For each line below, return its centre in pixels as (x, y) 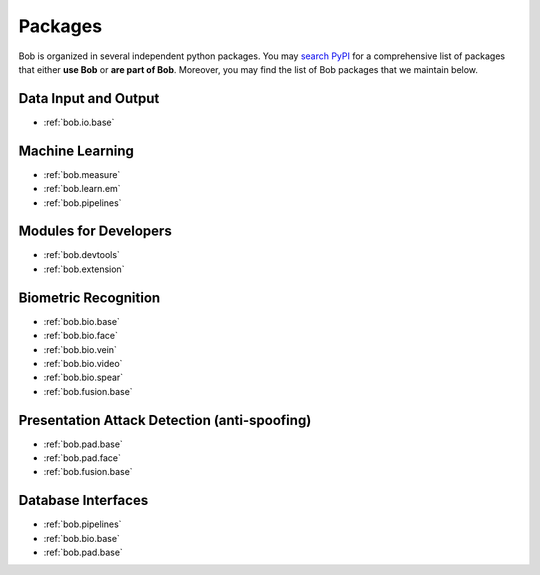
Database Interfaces (83, 500)
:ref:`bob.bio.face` (81, 336)
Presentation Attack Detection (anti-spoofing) (165, 420)
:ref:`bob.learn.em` (82, 189)
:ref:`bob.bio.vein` (80, 349)
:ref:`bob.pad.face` (82, 457)
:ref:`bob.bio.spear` (83, 377)
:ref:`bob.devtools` (81, 255)
